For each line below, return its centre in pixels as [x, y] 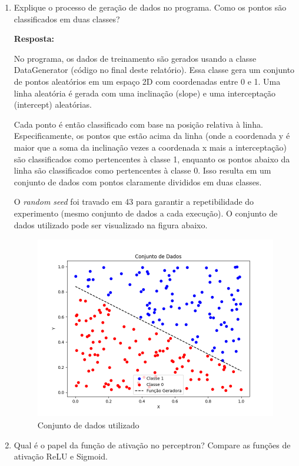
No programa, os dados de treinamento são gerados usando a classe [135, 58]
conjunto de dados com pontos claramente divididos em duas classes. [138, 182]
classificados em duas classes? [67, 19]
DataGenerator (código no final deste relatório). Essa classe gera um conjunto [154, 70]
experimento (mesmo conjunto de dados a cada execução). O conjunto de [146, 213]
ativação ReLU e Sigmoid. [61, 456]
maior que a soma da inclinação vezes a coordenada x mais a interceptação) [150, 147]
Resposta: [34, 39]
